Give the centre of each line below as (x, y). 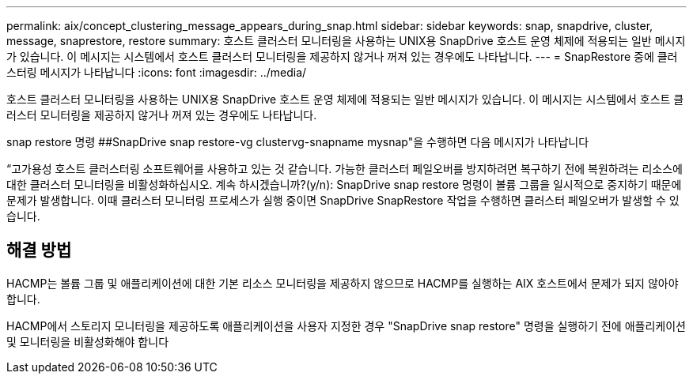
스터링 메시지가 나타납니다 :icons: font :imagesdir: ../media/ (157, 72)
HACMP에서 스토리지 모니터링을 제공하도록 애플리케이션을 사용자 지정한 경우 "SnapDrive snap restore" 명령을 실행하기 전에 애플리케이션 (346, 325)
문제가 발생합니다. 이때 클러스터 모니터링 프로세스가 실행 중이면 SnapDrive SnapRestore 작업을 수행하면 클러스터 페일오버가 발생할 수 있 (343, 200)
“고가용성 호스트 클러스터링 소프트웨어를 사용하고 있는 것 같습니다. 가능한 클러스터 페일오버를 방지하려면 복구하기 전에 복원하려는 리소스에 (345, 169)
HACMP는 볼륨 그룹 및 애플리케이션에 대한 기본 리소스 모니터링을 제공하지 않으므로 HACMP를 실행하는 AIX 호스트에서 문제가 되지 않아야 (343, 283)
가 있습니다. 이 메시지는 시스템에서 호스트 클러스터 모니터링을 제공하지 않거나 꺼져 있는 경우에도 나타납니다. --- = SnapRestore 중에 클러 (342, 56)
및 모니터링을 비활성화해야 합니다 (88, 341)
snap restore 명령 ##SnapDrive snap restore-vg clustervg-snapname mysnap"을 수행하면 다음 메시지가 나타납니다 (298, 142)
